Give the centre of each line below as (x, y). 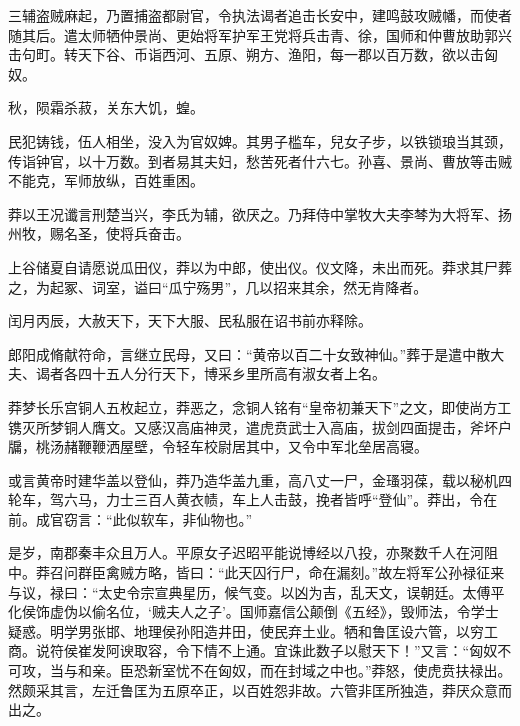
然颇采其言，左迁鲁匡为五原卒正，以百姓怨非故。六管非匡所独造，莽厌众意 (253, 689)
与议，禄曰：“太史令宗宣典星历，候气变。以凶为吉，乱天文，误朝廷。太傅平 (256, 591)
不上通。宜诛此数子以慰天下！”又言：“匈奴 (357, 650)
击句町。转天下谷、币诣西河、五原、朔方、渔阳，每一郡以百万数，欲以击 (246, 54)
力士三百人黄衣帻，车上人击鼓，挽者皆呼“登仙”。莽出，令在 (301, 499)
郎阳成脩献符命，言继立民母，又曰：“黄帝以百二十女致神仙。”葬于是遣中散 (249, 353)
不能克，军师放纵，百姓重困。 (106, 180)
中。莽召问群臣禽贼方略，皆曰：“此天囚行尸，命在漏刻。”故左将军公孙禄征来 (256, 572)
